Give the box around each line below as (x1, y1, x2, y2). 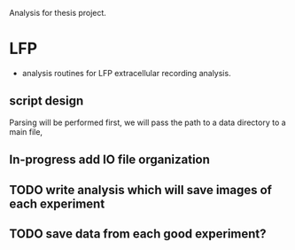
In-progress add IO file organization (9, 152, 211, 168)
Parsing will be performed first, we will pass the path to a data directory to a (9, 117, 286, 128)
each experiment (9, 196, 105, 211)
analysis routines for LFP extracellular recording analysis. (21, 67, 232, 78)
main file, (9, 126, 43, 137)
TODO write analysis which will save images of (9, 182, 273, 198)
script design (9, 93, 84, 109)
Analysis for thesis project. (9, 8, 106, 18)
